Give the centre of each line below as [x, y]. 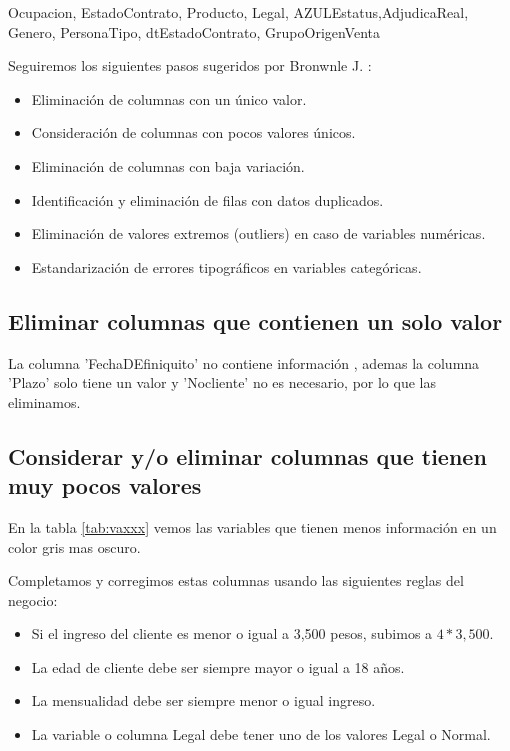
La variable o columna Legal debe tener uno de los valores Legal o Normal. [261, 734]
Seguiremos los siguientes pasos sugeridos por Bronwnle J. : [190, 65]
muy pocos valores [105, 485]
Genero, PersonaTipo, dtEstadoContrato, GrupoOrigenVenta [194, 31]
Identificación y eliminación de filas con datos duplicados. [207, 199]
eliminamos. [44, 401]
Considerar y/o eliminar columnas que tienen [247, 455]
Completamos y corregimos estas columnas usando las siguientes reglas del [236, 580]
